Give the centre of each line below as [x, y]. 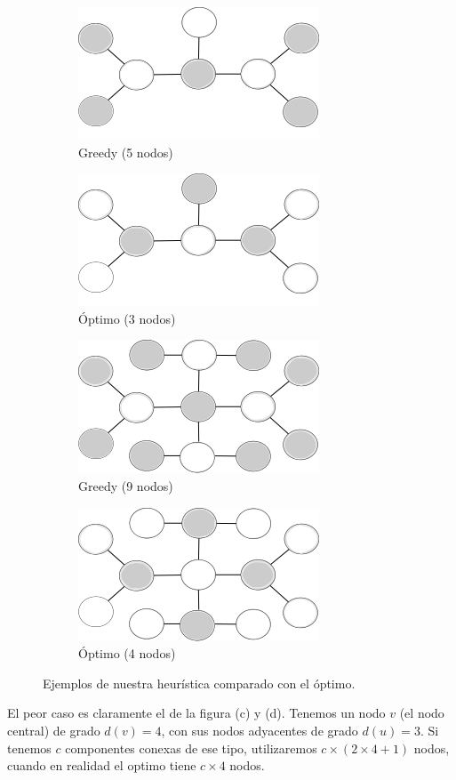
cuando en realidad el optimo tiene [102, 765]
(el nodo [422, 713]
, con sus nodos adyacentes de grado [260, 730]
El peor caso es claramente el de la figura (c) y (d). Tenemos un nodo [196, 713]
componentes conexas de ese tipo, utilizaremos [191, 748]
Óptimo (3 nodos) [127, 318]
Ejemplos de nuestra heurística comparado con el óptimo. [199, 683]
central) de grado [54, 730]
